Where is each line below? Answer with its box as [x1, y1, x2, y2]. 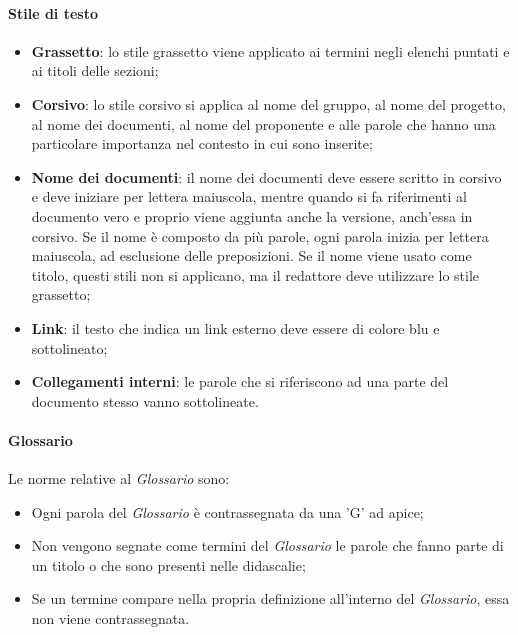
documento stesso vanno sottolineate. [31, 390, 259, 411]
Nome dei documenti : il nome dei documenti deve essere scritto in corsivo [31, 166, 502, 187]
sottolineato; [31, 337, 108, 358]
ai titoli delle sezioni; [31, 60, 159, 81]
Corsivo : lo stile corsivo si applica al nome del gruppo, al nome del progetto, [31, 93, 506, 114]
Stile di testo [8, 2, 98, 23]
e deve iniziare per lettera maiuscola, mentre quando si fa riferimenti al [31, 186, 467, 207]
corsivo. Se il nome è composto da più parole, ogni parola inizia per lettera [31, 225, 489, 246]
